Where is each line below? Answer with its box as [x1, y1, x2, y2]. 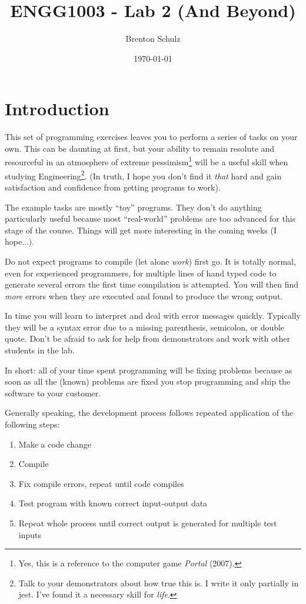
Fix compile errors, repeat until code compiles [18, 477, 184, 489]
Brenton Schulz [125, 32, 181, 45]
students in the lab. [5, 344, 75, 356]
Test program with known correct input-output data [18, 497, 208, 509]
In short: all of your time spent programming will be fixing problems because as [5, 363, 292, 376]
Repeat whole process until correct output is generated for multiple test [18, 517, 277, 529]
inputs [18, 528, 42, 540]
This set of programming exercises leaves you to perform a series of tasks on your [5, 131, 298, 143]
